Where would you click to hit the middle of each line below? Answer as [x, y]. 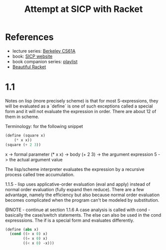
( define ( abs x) [22, 229]
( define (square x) [25, 135]
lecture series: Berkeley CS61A [44, 51]
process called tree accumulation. [40, 174]
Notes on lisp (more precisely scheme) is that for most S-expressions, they [82, 101]
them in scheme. [22, 117]
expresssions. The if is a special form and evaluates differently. [70, 220]
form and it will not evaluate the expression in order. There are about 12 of [81, 111]
